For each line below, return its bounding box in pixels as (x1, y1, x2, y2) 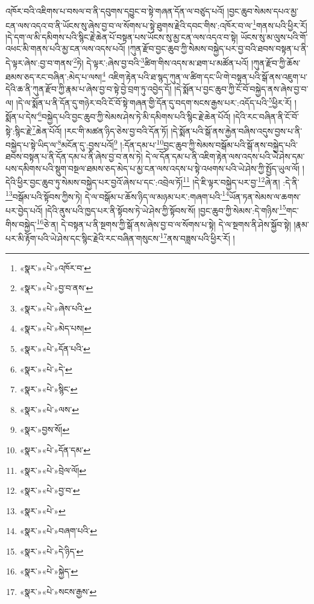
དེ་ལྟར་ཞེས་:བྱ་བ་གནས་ (5, 56, 74, 69)
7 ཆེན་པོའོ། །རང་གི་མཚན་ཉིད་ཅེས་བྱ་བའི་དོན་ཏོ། (32, 122, 168, 137)
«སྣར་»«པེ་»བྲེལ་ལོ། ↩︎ (19, 464, 87, 476)
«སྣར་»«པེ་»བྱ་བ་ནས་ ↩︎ (19, 282, 93, 294)
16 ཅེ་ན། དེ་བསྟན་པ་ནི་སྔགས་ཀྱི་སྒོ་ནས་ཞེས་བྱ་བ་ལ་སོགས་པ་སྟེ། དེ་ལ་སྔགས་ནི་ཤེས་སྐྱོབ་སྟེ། (36, 216, 291, 230)
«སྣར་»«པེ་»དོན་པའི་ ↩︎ (19, 342, 90, 354)
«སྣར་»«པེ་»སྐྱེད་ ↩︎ (19, 565, 78, 577)
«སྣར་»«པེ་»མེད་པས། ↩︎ (19, 322, 92, 335)
